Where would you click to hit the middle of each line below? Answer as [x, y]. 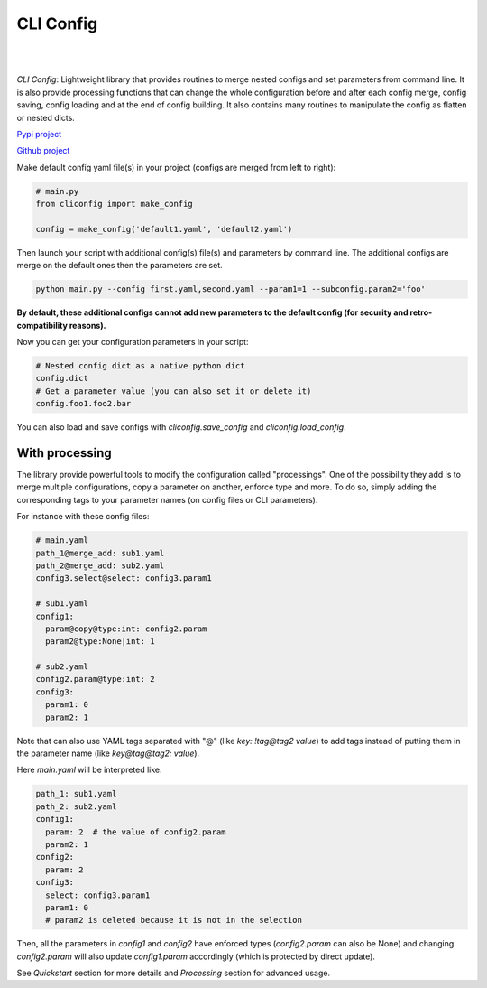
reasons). [87, 325]
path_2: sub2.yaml [76, 806]
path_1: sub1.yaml [76, 794]
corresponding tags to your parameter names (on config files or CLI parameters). [167, 499]
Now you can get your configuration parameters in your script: [133, 341]
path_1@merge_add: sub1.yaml [100, 553]
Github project [43, 151]
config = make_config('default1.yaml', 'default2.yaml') [164, 229]
